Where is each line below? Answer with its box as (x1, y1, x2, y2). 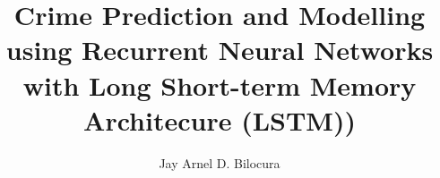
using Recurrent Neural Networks (5, 31, 434, 68)
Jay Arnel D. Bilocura (159, 153, 280, 172)
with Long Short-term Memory (22, 66, 417, 103)
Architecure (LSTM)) (83, 101, 356, 138)
